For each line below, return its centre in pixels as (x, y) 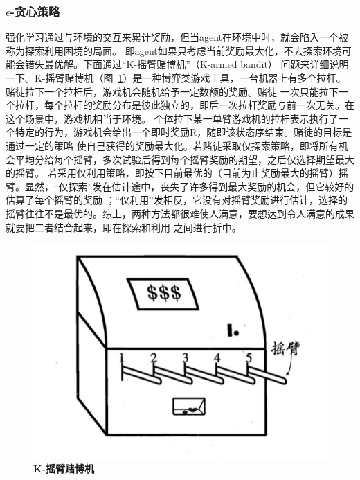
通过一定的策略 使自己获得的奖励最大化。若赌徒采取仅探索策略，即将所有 (172, 145)
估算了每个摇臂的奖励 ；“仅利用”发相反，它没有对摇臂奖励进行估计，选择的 (177, 200)
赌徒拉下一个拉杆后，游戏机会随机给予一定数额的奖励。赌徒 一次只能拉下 (172, 91)
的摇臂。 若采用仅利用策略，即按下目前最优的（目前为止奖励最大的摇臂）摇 (177, 173)
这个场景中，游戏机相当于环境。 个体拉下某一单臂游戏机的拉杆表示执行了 (172, 118)
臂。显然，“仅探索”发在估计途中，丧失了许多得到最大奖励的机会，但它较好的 (180, 186)
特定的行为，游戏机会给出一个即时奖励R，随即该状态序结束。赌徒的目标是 (183, 132)
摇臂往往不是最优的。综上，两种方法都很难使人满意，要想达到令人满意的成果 (180, 213)
